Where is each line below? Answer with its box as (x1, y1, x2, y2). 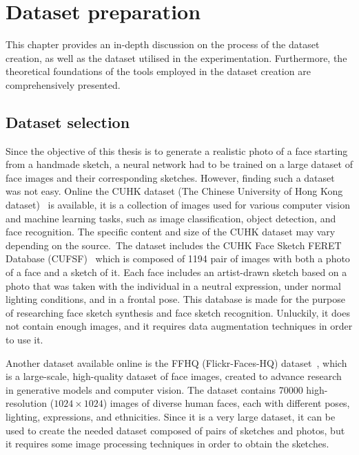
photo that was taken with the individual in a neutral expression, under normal (6, 278, 341, 293)
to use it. (6, 332, 43, 347)
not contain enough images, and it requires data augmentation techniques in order (6, 319, 353, 333)
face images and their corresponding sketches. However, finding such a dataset (6, 170, 335, 184)
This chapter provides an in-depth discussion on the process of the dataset (6, 37, 320, 52)
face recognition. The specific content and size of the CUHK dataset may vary (6, 224, 336, 239)
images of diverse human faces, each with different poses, (110, 396, 350, 410)
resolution (6, 396, 48, 410)
